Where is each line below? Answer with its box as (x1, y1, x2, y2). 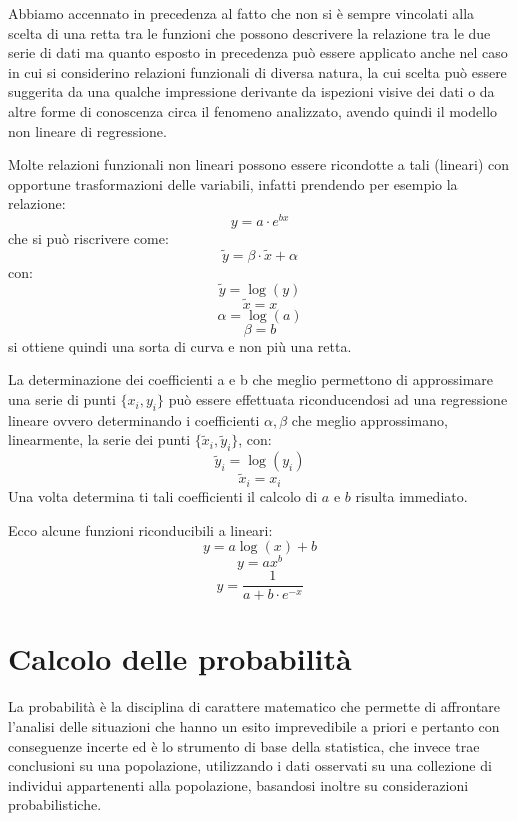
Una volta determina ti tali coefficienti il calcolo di (8, 485, 318, 506)
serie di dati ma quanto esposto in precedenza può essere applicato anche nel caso (8, 42, 508, 63)
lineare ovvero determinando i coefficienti (8, 409, 260, 430)
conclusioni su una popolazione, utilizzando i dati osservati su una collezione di (8, 755, 492, 776)
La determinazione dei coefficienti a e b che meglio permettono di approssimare (8, 369, 494, 390)
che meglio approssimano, (291, 409, 448, 430)
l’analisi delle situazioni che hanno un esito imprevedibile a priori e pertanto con (8, 715, 500, 736)
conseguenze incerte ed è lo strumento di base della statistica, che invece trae (8, 735, 480, 756)
